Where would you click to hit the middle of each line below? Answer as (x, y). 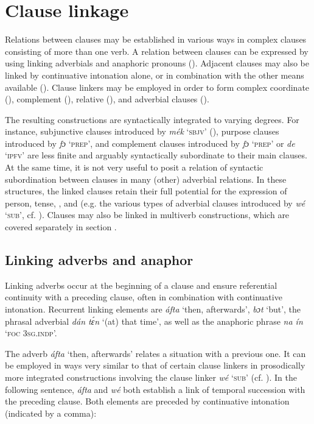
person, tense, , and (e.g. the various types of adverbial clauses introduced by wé (155, 203)
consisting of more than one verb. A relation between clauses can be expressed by (157, 51)
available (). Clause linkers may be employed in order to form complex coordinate (157, 87)
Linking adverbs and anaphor (99, 260)
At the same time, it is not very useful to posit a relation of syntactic (134, 167)
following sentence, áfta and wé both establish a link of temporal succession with (155, 389)
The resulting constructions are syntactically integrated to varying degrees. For (152, 119)
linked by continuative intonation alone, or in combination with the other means (155, 75)
